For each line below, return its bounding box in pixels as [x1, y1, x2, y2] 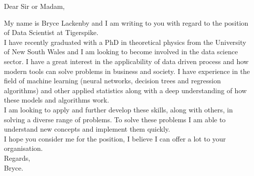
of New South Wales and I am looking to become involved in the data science [4, 46, 238, 57]
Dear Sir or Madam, [4, 1, 65, 11]
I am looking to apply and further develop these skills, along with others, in [4, 104, 233, 114]
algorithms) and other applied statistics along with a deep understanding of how [4, 85, 247, 95]
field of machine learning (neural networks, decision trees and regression [4, 75, 221, 86]
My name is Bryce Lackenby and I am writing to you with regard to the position [4, 17, 249, 28]
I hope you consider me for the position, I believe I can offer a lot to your [4, 133, 226, 143]
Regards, [4, 152, 31, 163]
